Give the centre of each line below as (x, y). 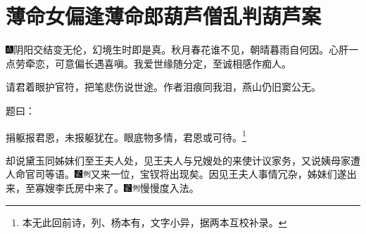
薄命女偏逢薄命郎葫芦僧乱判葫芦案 (164, 16)
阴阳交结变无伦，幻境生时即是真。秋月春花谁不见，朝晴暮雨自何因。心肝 (181, 50)
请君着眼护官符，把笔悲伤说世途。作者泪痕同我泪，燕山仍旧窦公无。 (163, 87)
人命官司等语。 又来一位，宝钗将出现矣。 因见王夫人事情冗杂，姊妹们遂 (176, 174)
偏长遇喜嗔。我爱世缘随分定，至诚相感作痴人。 (183, 63)
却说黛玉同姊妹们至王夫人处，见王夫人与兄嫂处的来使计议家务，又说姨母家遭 (183, 160)
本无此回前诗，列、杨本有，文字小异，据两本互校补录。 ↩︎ (154, 222)
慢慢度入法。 (169, 187)
